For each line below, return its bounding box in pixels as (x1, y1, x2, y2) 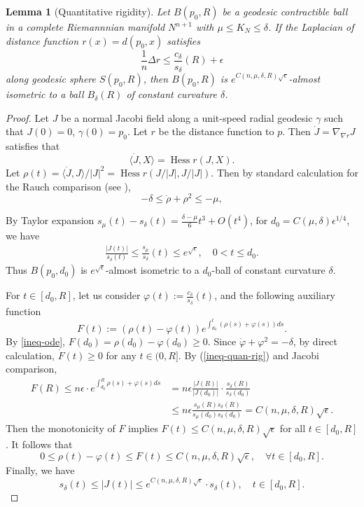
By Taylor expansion (6, 213, 94, 228)
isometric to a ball (6, 87, 84, 102)
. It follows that (6, 436, 73, 451)
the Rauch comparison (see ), (6, 179, 131, 193)
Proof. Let (6, 110, 49, 125)
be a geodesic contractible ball (222, 4, 348, 18)
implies (128, 421, 158, 436)
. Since (207, 333, 237, 348)
